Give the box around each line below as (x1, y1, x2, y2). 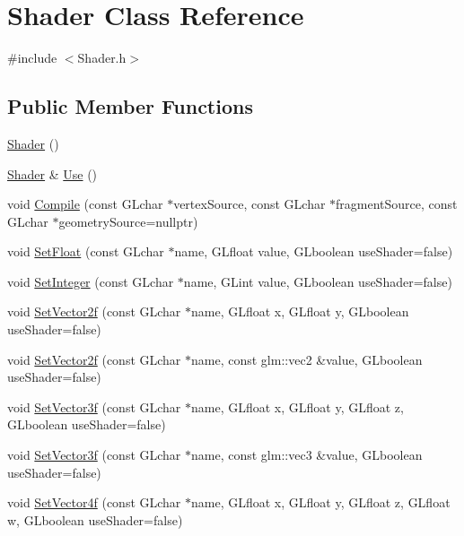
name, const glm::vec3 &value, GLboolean (191, 445, 423, 464)
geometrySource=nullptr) (58, 212, 198, 230)
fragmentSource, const (336, 195, 458, 213)
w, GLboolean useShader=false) (7, 510, 183, 529)
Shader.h (77, 48, 127, 67)
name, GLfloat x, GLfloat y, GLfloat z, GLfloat (191, 493, 451, 512)
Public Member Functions (7, 92, 253, 120)
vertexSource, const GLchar (173, 195, 326, 213)
